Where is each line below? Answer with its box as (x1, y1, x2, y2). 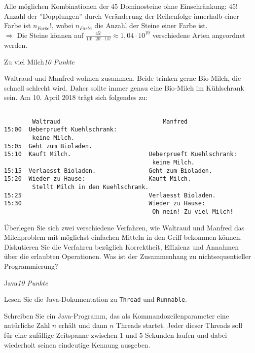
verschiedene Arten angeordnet (152, 30, 246, 40)
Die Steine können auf (17, 30, 84, 40)
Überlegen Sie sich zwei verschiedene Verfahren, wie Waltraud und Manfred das (4, 222, 245, 232)
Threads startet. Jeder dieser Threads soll (116, 320, 243, 330)
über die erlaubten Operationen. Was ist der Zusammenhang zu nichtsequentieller (4, 251, 251, 261)
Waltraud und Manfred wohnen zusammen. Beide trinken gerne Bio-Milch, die (4, 73, 241, 83)
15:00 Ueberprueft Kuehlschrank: (4, 126, 117, 133)
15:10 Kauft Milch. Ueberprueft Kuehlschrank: (4, 151, 237, 158)
